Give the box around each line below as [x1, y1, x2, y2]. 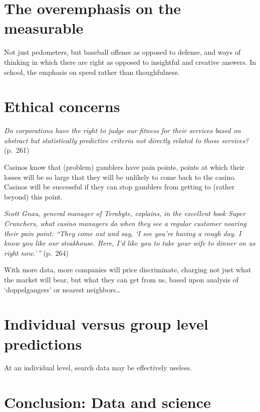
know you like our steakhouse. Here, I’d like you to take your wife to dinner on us [4, 238, 255, 248]
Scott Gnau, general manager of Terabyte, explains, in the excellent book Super [4, 208, 245, 219]
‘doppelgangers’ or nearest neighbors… [4, 284, 121, 294]
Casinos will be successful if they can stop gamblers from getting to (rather [4, 181, 235, 192]
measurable [4, 18, 84, 38]
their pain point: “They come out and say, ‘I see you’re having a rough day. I [4, 228, 241, 238]
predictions [4, 333, 82, 354]
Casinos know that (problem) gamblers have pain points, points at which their [4, 162, 245, 172]
